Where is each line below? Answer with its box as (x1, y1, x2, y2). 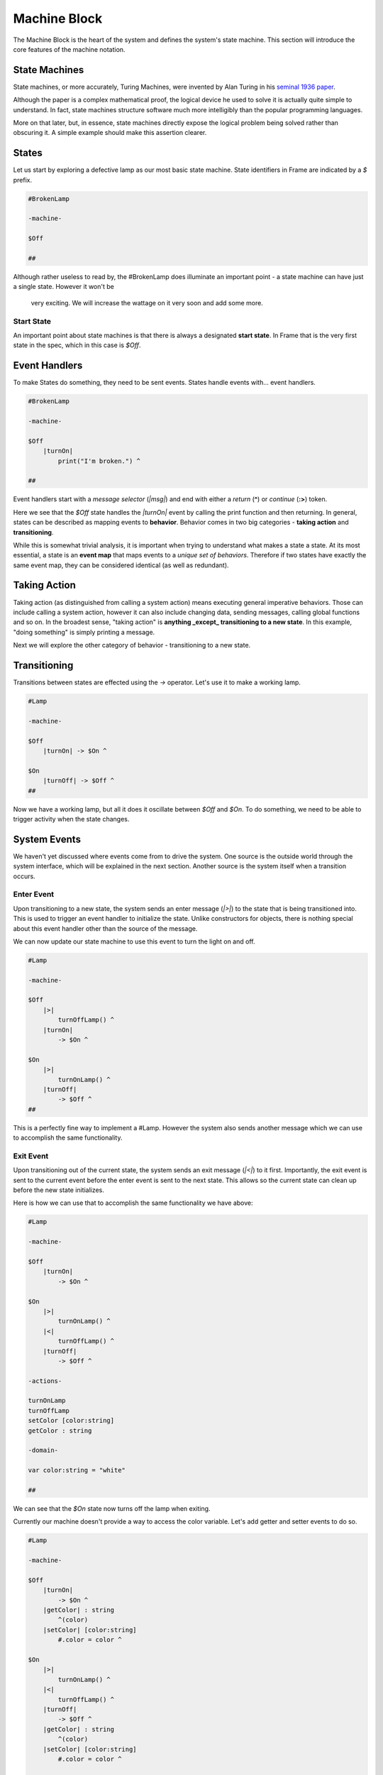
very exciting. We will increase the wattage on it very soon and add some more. (30, 298, 264, 307)
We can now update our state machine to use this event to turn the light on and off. (13, 937, 255, 946)
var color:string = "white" (28, 1466, 126, 1475)
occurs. (13, 872, 35, 880)
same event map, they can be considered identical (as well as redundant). (13, 561, 230, 569)
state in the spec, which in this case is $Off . (13, 341, 141, 349)
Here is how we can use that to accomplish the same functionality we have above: (13, 1198, 253, 1207)
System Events (13, 833, 82, 845)
